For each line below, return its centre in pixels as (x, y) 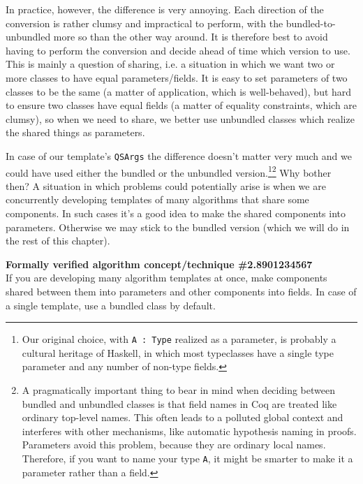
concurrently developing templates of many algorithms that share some (157, 199)
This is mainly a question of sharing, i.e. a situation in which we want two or (170, 64)
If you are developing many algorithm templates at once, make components (166, 278)
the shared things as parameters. (75, 132)
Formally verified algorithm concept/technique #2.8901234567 (159, 264)
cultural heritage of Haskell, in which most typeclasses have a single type (178, 352)
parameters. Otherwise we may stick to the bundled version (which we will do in (178, 227)
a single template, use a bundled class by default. (111, 305)
